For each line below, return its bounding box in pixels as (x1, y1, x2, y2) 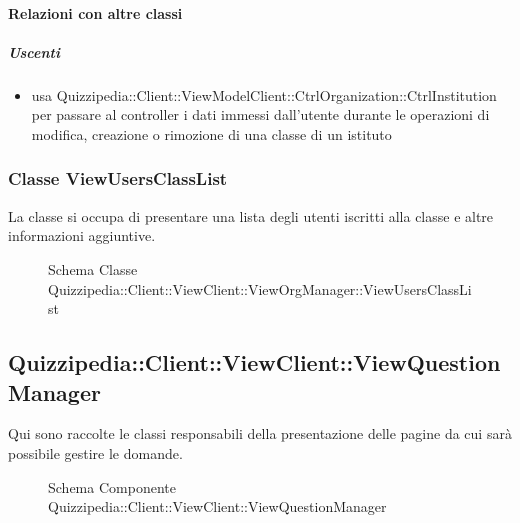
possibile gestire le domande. (8, 442, 183, 463)
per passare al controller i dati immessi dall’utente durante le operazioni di (31, 104, 490, 125)
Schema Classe (48, 258, 138, 279)
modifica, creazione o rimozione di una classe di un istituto (31, 123, 392, 144)
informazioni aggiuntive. (8, 225, 156, 246)
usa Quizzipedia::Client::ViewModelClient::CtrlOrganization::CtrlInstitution (31, 84, 497, 105)
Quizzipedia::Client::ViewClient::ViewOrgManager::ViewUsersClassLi (48, 278, 472, 299)
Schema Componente (48, 476, 176, 497)
